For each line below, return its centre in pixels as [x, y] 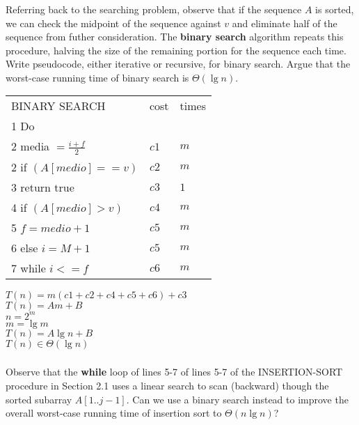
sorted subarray [39, 399]
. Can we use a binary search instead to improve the [237, 399]
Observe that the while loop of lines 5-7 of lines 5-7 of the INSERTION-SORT [174, 372]
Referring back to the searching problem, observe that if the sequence [154, 9]
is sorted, [335, 9]
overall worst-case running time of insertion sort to [114, 413]
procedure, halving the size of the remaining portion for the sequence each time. [176, 50]
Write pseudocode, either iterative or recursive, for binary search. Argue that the [178, 64]
